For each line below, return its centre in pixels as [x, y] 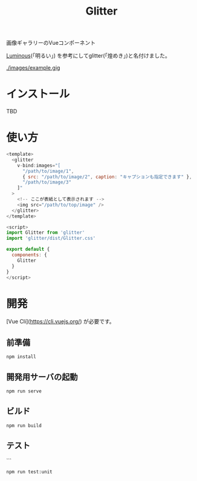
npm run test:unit [29, 472]
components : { [29, 255]
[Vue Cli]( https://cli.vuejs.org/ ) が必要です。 [60, 322]
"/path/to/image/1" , [48, 171]
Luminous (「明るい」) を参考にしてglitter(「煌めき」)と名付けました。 [88, 56]
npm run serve [24, 391]
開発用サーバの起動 [42, 377]
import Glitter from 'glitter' [46, 233]
